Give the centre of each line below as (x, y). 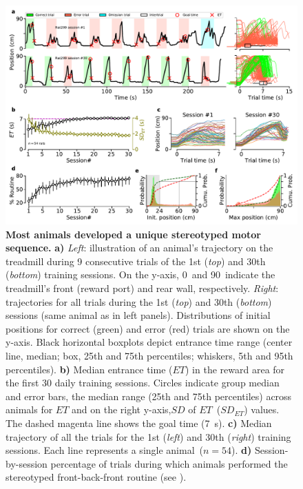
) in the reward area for (235, 369)
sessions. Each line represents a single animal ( (104, 450)
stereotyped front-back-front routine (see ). (96, 477)
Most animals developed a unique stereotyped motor (133, 234)
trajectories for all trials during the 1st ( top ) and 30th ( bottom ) (139, 301)
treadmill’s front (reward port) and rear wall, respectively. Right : (142, 288)
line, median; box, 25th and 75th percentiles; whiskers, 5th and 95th (149, 355)
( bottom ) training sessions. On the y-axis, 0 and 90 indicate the (140, 274)
